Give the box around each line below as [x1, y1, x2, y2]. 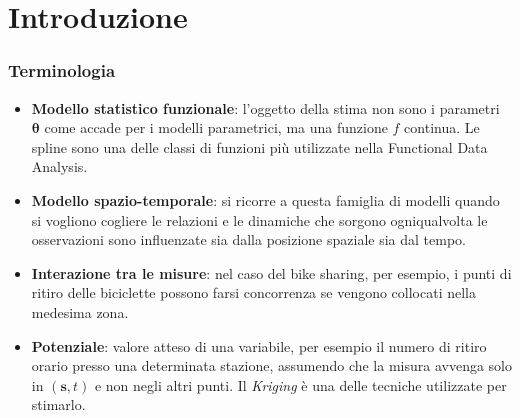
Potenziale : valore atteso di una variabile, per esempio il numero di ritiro [31, 335, 487, 356]
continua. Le [404, 117, 480, 138]
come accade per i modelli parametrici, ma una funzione [44, 117, 388, 138]
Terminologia [8, 58, 116, 83]
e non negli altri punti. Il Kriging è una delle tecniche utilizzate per [94, 374, 507, 395]
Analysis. [31, 156, 88, 177]
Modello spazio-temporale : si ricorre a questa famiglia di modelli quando [31, 189, 500, 210]
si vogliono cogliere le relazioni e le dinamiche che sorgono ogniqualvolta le [31, 209, 488, 230]
